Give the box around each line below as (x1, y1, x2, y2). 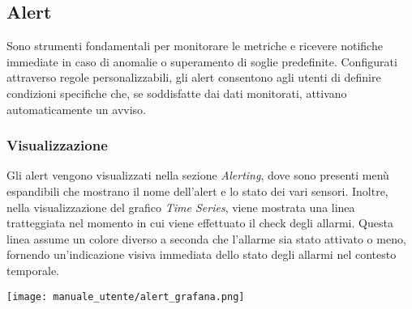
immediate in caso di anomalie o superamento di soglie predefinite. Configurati (6, 53, 397, 70)
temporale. (6, 261, 59, 278)
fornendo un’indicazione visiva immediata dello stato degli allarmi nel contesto (6, 246, 397, 263)
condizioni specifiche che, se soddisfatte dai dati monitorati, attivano (6, 84, 347, 101)
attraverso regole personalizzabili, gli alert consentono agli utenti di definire (6, 69, 381, 86)
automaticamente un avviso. (6, 100, 146, 117)
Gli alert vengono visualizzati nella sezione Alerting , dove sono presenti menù (6, 167, 389, 184)
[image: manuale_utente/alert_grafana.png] (6, 290, 245, 303)
